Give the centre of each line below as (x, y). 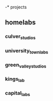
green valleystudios (26, 65)
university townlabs (27, 51)
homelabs (20, 22)
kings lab (15, 79)
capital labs (18, 94)
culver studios (20, 37)
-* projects (16, 7)
